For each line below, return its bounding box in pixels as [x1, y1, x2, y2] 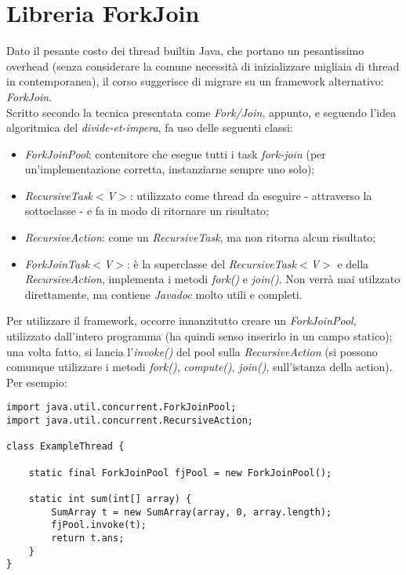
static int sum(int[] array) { [28, 493, 192, 504]
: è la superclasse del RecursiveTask [127, 255, 297, 271]
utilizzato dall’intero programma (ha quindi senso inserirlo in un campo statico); [6, 328, 393, 344]
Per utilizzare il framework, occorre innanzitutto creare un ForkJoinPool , [6, 312, 357, 329]
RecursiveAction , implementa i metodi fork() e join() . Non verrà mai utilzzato [24, 271, 401, 287]
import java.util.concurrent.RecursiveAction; [6, 415, 253, 427]
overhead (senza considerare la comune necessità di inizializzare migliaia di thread [6, 57, 400, 74]
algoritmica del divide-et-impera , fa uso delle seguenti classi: [6, 119, 293, 136]
